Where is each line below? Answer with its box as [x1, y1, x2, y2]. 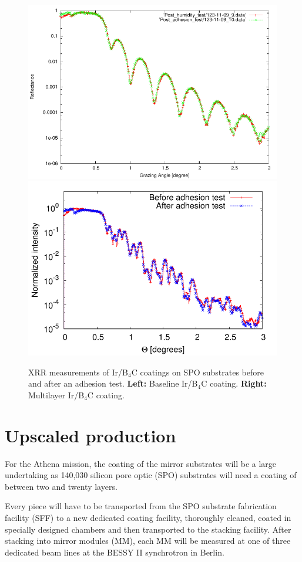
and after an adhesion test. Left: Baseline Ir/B [28, 377, 198, 390]
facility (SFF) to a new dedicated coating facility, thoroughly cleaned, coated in [5, 512, 291, 524]
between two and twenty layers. [5, 480, 118, 492]
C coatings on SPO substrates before [131, 365, 264, 378]
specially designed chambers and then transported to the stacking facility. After [5, 523, 291, 535]
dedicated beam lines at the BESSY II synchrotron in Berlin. [5, 546, 224, 558]
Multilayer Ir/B [28, 388, 85, 401]
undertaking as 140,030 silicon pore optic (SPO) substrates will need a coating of [5, 469, 297, 481]
